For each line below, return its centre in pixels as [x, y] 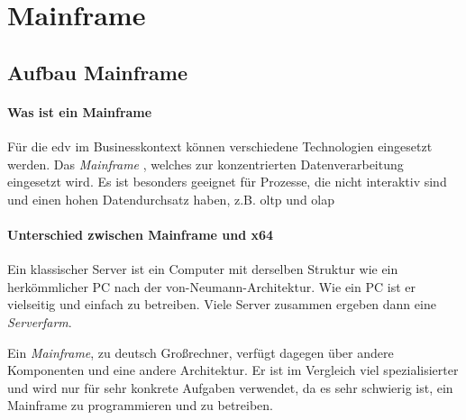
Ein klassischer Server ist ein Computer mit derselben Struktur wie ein [203, 269]
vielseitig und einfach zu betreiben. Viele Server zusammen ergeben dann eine [222, 304]
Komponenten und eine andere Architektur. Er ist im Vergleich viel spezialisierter [233, 370]
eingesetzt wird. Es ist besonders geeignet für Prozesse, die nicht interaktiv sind [227, 182]
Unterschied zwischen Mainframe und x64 [141, 234]
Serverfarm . [40, 321]
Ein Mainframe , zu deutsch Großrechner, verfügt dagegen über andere [201, 352]
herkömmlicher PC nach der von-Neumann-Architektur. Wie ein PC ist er [211, 286]
